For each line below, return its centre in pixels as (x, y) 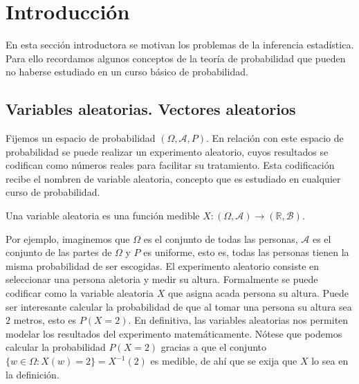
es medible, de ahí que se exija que (224, 361)
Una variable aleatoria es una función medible (103, 216)
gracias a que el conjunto (213, 347)
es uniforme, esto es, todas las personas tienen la (246, 252)
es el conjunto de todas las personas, (221, 238)
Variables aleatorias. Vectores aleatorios (151, 109)
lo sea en (330, 361)
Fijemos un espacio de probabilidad (81, 138)
